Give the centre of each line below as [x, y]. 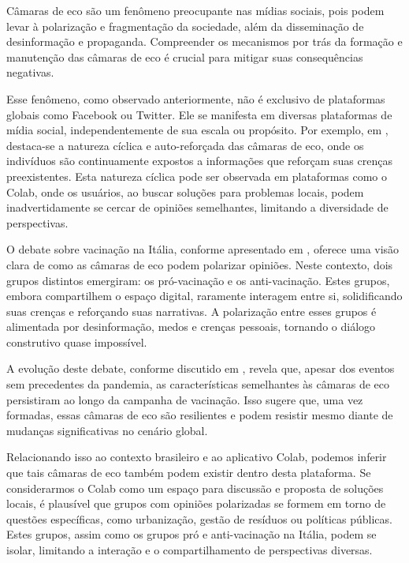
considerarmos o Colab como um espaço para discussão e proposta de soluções [195, 488]
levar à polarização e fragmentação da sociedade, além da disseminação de [185, 26]
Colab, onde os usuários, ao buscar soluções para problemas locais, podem [185, 191]
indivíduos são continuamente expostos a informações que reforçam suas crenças [199, 161]
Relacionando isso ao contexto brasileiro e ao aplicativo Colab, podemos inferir [197, 457]
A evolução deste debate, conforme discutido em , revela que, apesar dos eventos [201, 368]
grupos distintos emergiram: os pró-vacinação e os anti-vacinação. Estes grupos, [198, 280]
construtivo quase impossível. [77, 342]
